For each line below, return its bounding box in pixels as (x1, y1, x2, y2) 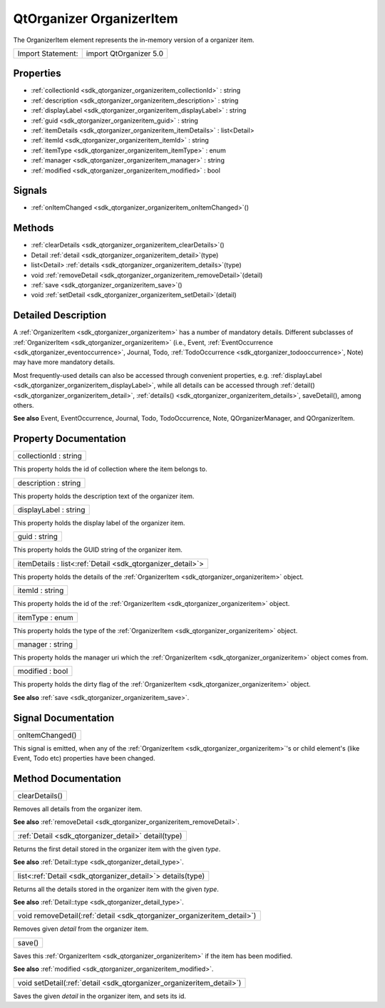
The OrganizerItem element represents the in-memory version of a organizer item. (13, 36, 255, 44)
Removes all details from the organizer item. (13, 805, 143, 813)
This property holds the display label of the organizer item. (13, 519, 185, 528)
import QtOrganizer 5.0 (86, 48, 164, 58)
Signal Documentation (13, 711, 115, 724)
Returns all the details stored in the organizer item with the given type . (13, 885, 219, 893)
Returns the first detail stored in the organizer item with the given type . (13, 845, 221, 853)
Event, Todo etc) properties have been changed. (13, 754, 155, 763)
